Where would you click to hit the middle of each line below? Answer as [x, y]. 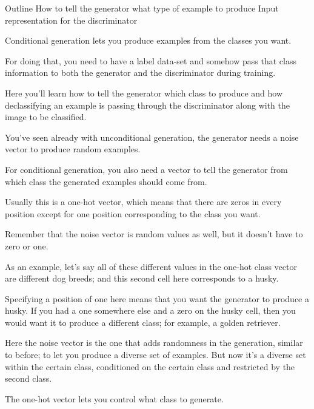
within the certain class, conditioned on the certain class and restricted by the [150, 366]
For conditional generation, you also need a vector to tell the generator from [146, 169]
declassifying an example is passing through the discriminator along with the [147, 105]
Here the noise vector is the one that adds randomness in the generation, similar [154, 343]
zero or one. [27, 245]
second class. [28, 378]
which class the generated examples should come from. [106, 181]
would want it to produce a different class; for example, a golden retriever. [143, 322]
